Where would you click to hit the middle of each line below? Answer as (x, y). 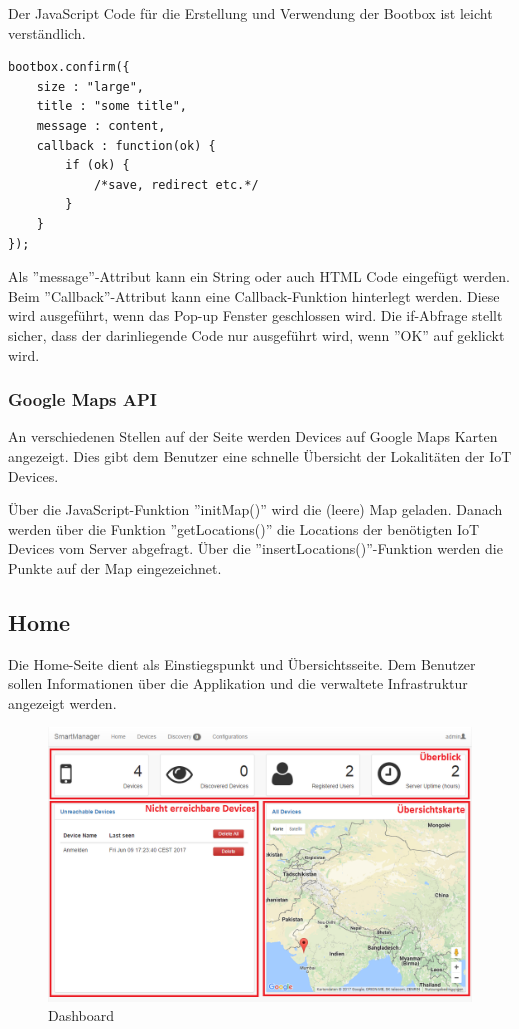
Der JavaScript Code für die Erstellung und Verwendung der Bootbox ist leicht (250, 13)
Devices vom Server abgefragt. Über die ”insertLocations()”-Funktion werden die (255, 548)
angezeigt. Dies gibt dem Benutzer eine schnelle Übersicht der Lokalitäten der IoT (260, 455)
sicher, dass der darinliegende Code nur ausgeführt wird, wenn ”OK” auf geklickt (256, 334)
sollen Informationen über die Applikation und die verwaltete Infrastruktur (238, 683)
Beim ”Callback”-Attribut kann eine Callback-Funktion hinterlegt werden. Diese (254, 295)
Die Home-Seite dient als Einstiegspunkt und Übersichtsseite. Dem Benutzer (242, 663)
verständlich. (47, 32)
